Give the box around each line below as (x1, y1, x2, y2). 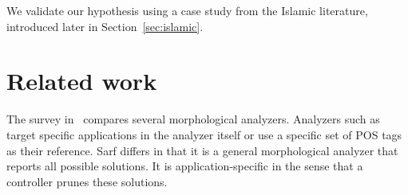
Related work (6, 64, 157, 97)
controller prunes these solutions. (6, 173, 168, 189)
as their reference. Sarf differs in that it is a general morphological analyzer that (6, 142, 398, 158)
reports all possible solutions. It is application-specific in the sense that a (6, 158, 363, 174)
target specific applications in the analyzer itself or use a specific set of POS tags (6, 126, 402, 142)
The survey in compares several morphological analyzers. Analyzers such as (6, 111, 380, 127)
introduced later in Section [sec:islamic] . (6, 18, 204, 34)
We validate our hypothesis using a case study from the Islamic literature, (6, 2, 368, 18)
